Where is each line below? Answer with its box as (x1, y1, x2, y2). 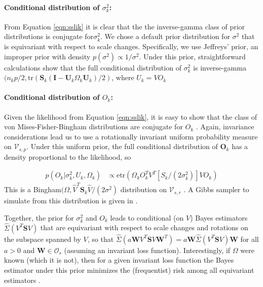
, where (111, 72, 134, 83)
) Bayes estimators (190, 212, 248, 223)
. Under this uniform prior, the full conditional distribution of (26, 141, 218, 152)
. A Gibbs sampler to (183, 184, 249, 195)
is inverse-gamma (193, 62, 246, 73)
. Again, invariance (196, 121, 254, 132)
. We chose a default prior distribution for (100, 31, 230, 42)
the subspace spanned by (4, 233, 81, 244)
